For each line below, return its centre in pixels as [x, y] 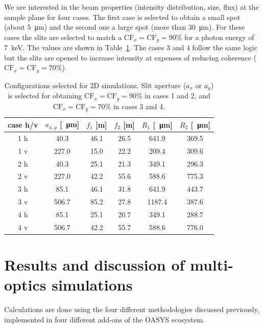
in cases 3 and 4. [139, 106]
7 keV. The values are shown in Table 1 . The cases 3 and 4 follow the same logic [131, 47]
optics [25, 285]
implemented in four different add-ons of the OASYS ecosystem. [104, 319]
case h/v [23, 124]
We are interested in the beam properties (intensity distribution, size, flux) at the [131, 7]
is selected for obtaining [45, 96]
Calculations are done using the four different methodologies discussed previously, [132, 309]
